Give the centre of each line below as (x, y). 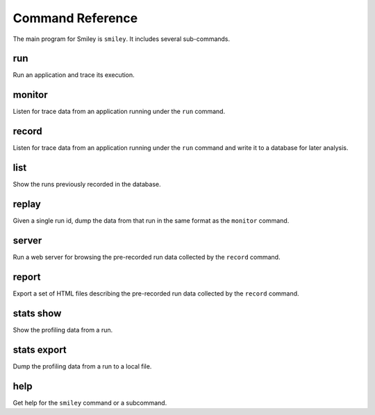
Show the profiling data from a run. (63, 330)
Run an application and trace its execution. (74, 75)
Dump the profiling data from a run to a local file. (82, 366)
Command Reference (75, 18)
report (27, 277)
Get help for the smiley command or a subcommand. (90, 403)
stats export (40, 349)
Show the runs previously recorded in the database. (87, 185)
